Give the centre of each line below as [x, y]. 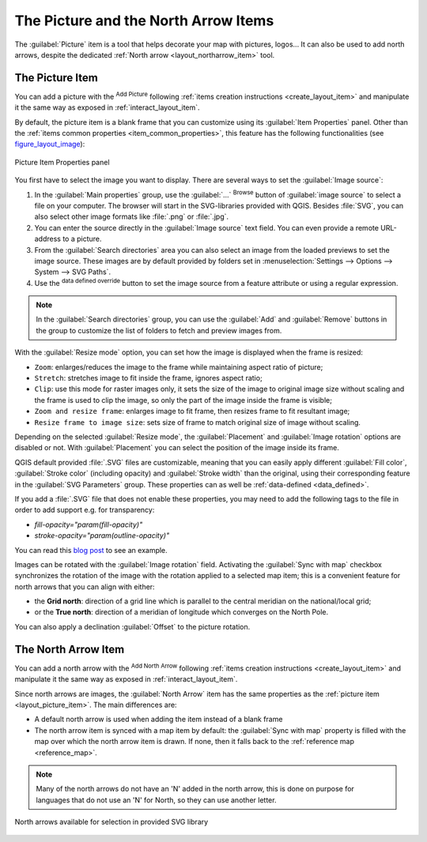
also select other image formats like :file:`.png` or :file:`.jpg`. [132, 216]
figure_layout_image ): [50, 144]
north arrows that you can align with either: [85, 586]
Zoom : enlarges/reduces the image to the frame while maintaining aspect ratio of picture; [179, 366]
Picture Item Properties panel [62, 162]
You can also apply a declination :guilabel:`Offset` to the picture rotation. [132, 626]
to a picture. [82, 239]
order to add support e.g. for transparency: [85, 510]
